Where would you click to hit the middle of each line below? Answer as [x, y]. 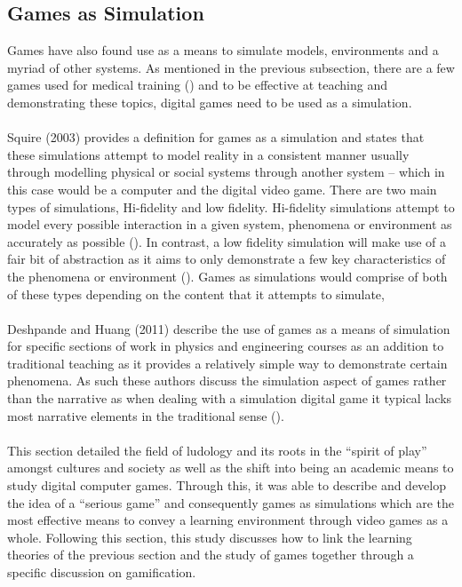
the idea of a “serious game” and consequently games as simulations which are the [231, 502]
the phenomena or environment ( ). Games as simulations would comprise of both [227, 276]
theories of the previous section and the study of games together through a [211, 555]
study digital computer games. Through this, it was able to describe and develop [227, 485]
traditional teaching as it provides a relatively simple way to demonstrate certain [227, 363]
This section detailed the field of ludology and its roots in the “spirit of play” [217, 450]
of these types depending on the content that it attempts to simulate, [196, 293]
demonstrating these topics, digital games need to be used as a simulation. [210, 102]
